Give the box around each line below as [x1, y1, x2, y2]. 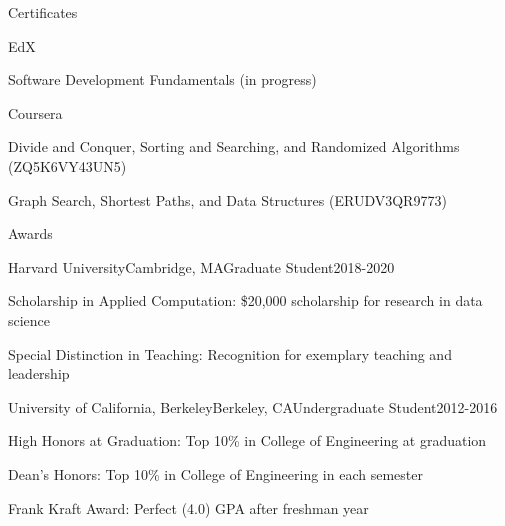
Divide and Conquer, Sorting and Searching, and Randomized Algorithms [8, 136, 460, 157]
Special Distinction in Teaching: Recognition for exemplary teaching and [8, 343, 452, 364]
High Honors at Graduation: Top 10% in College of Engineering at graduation [8, 430, 487, 451]
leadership [8, 363, 70, 384]
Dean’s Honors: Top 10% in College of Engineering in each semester [8, 463, 423, 484]
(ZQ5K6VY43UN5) [8, 155, 127, 176]
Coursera [8, 102, 63, 123]
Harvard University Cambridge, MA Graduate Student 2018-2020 [8, 256, 395, 277]
